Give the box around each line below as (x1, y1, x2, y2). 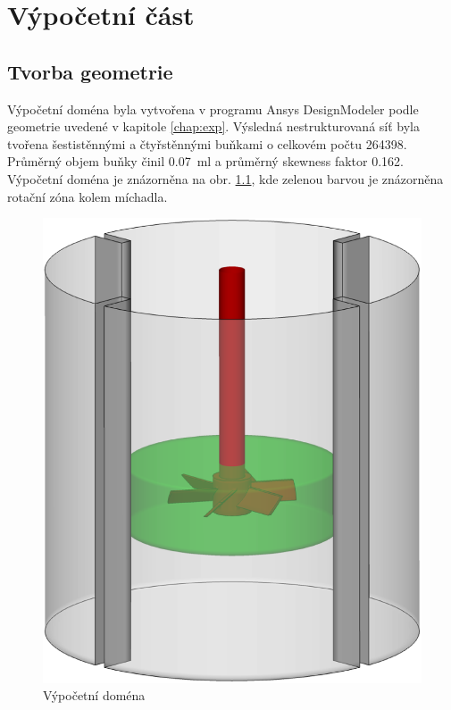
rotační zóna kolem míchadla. (7, 187, 168, 205)
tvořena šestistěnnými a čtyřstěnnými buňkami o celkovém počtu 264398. (7, 134, 407, 153)
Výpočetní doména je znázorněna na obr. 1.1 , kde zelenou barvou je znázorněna (7, 169, 444, 188)
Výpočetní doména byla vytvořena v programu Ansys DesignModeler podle (7, 99, 419, 118)
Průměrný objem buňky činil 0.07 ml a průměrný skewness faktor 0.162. (7, 152, 404, 171)
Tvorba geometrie (7, 57, 173, 85)
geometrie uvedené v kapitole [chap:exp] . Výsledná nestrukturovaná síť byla (7, 117, 420, 136)
